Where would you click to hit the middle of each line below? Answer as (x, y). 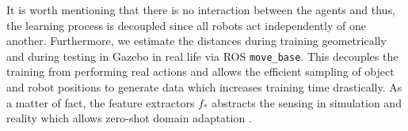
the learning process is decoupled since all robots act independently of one (186, 25)
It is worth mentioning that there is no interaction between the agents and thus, (201, 9)
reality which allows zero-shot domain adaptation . (129, 118)
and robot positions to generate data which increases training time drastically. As (204, 87)
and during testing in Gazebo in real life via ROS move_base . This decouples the (202, 56)
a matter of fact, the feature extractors (101, 102)
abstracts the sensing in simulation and (307, 102)
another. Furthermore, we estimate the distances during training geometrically (196, 41)
